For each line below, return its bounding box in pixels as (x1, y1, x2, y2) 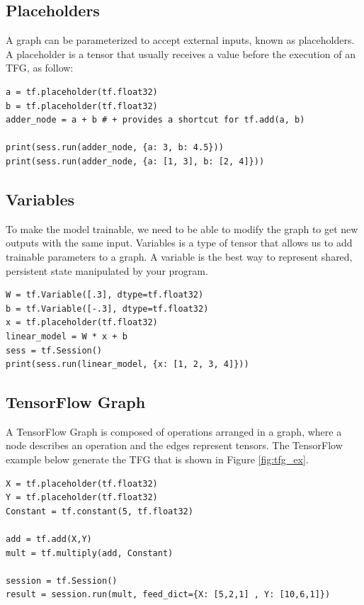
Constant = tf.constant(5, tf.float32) (6, 506, 193, 516)
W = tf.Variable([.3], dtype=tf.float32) (6, 290, 204, 300)
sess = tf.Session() (6, 345, 103, 356)
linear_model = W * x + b (6, 331, 127, 341)
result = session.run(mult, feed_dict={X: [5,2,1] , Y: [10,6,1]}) (6, 589, 331, 600)
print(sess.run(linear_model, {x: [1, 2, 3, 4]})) (6, 359, 249, 370)
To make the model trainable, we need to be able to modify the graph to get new (6, 221, 358, 236)
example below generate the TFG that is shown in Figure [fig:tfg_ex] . (6, 452, 309, 467)
